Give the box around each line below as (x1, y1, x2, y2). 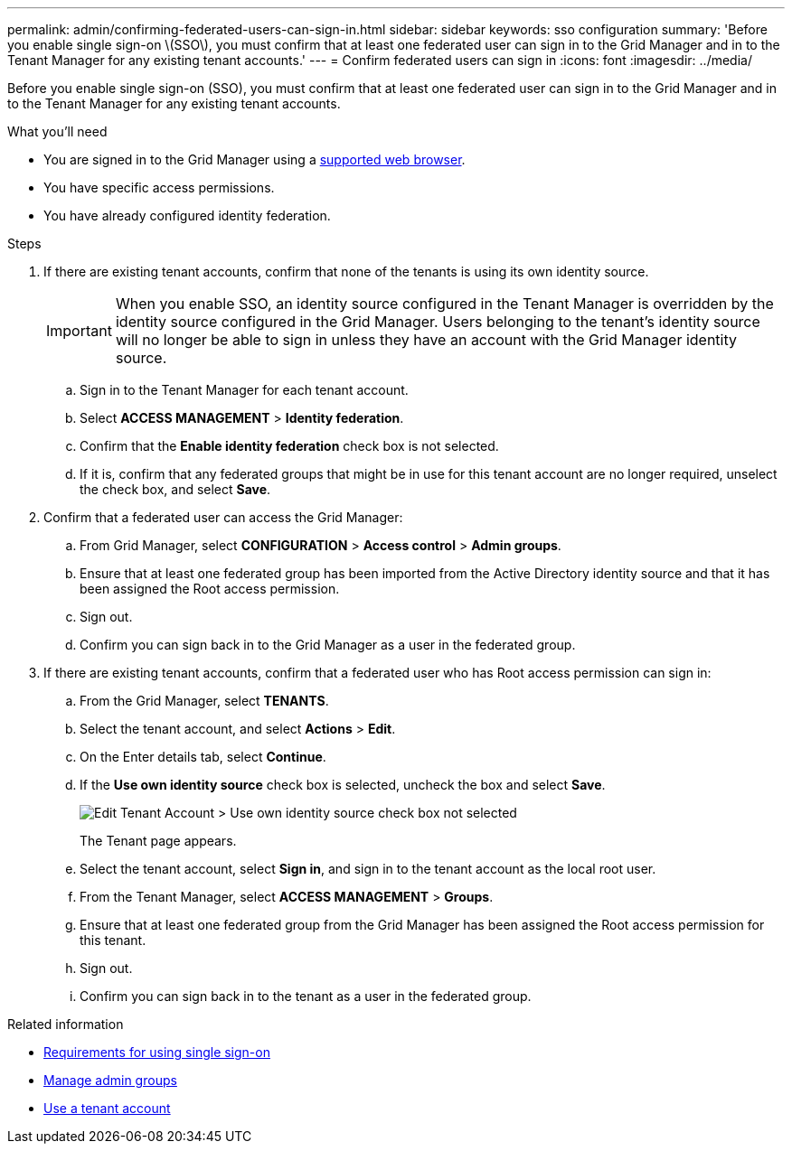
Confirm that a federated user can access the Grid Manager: (43, 510, 403, 525)
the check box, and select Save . (80, 482, 271, 497)
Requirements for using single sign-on (43, 1044, 270, 1060)
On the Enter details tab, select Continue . (80, 749, 326, 764)
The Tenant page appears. (80, 833, 237, 848)
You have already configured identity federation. (43, 208, 331, 223)
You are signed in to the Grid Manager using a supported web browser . (43, 152, 466, 167)
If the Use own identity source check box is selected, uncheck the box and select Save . (80, 777, 606, 792)
